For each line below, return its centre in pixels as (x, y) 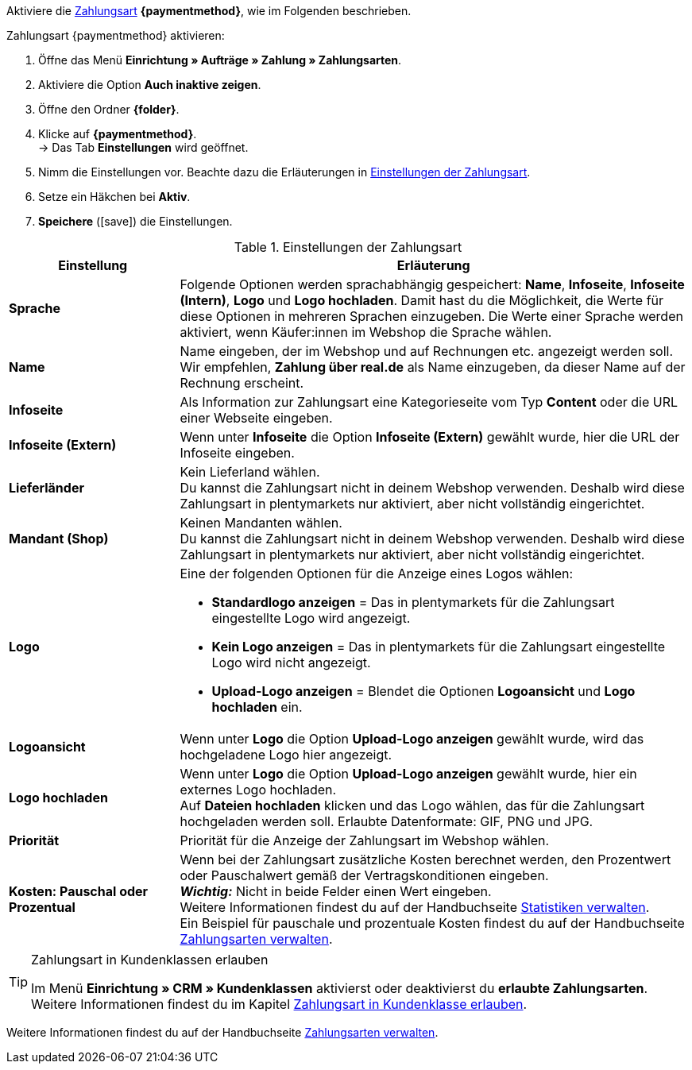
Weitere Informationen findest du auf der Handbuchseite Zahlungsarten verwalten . (222, 1032)
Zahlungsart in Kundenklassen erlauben (150, 960)
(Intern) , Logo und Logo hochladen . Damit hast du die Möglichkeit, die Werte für (422, 300)
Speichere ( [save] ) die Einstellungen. (135, 221)
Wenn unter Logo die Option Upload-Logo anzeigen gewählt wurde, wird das (412, 739)
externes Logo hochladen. (258, 790)
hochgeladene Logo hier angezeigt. (286, 755)
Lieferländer (46, 488)
